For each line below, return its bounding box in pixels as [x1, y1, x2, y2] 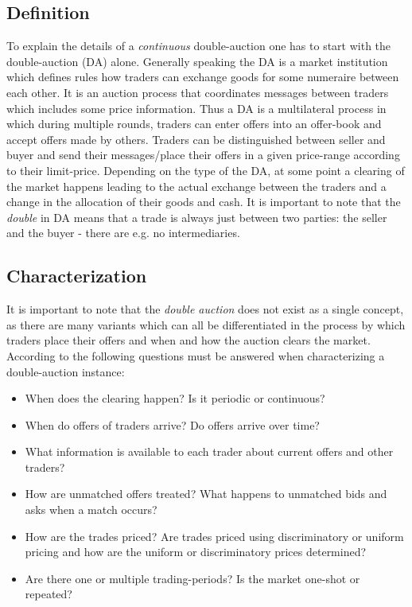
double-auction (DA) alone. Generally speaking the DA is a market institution [6, 53, 388, 69]
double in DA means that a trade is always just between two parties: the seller [6, 208, 387, 225]
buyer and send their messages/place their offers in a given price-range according [6, 146, 400, 163]
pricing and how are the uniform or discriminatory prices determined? [25, 543, 367, 560]
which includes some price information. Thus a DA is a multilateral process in [6, 99, 387, 116]
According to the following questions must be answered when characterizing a [6, 347, 385, 364]
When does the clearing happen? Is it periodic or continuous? [25, 390, 325, 407]
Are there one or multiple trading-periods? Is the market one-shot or [25, 570, 360, 586]
